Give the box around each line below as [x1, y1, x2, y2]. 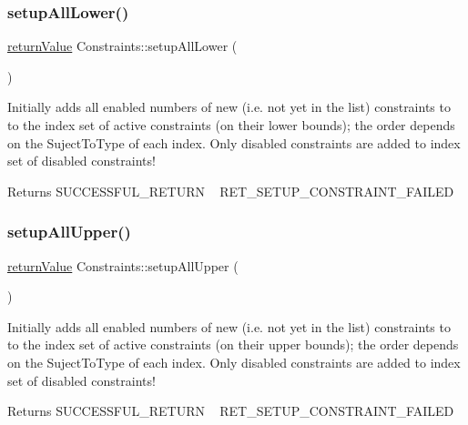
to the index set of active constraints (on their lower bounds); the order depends [7, 116, 455, 134]
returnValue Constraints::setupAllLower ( [7, 36, 238, 56]
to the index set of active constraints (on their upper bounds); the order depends [7, 335, 459, 354]
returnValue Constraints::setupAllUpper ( [7, 256, 239, 275]
